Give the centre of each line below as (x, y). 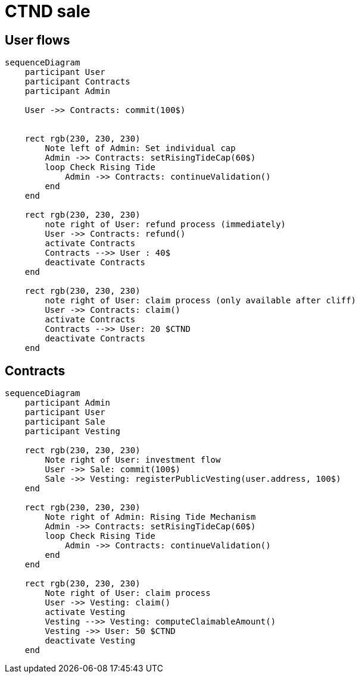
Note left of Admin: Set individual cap (140, 148)
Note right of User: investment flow (133, 460)
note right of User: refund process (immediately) (166, 225)
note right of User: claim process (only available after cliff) (201, 301)
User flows (38, 40)
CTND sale (48, 11)
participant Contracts (77, 82)
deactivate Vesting (90, 641)
